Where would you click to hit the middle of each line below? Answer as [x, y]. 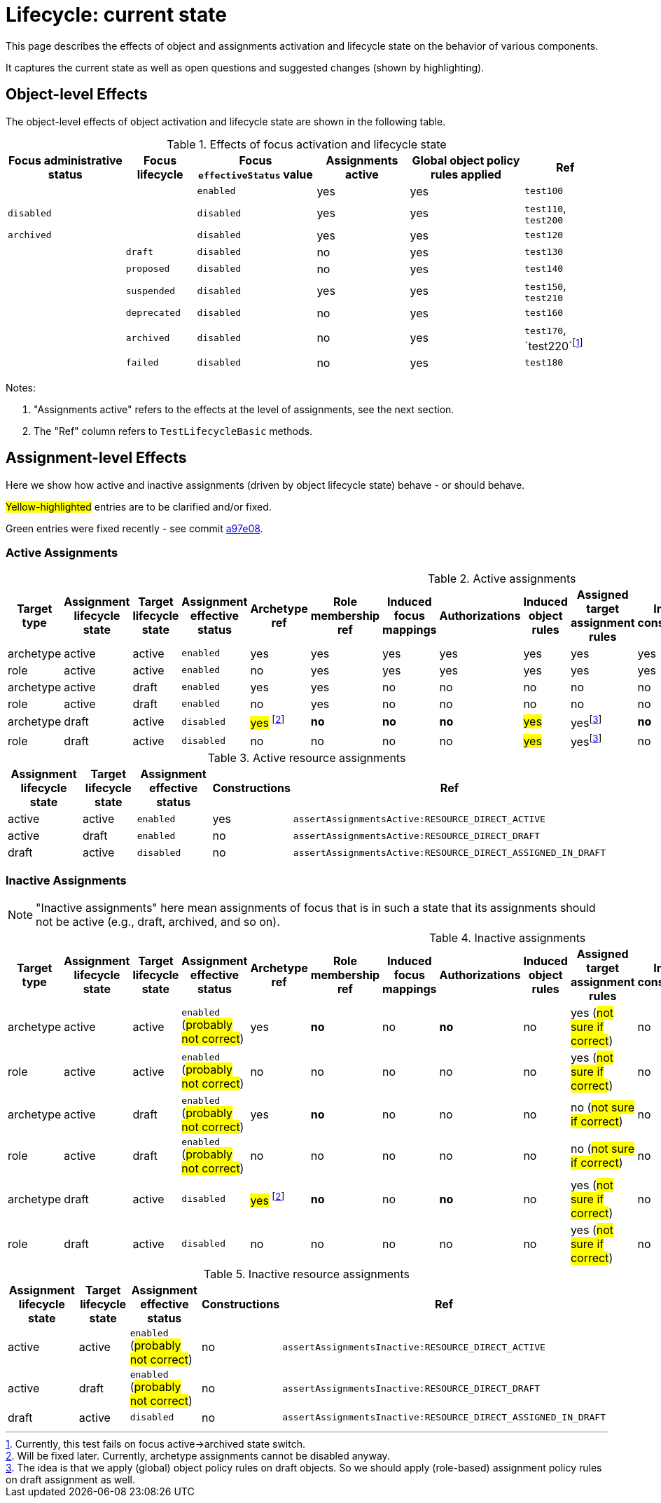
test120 [544, 235]
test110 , [545, 208]
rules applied [466, 174]
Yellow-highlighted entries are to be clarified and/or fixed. [139, 506]
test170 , [545, 330]
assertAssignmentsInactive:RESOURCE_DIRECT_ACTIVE [414, 1347]
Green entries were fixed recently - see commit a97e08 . [134, 528]
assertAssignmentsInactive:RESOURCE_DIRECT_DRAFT [411, 1388]
